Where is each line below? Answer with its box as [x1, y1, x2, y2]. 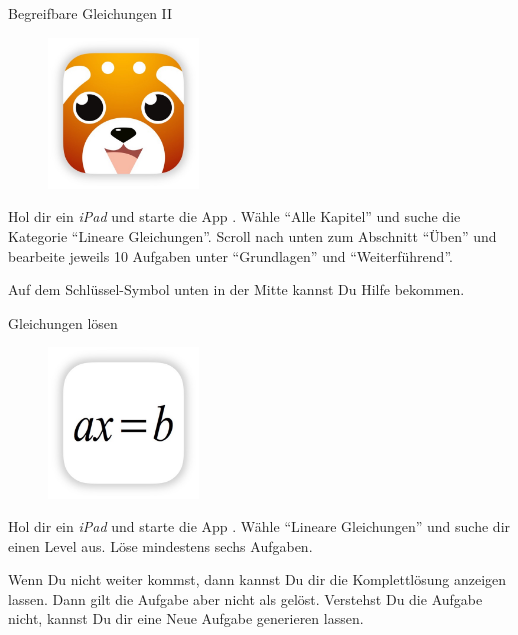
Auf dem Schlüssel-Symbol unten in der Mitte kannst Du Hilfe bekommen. [8, 279, 465, 300]
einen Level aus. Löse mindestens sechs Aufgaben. [8, 535, 313, 556]
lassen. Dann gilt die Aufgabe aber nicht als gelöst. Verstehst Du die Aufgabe [8, 588, 483, 609]
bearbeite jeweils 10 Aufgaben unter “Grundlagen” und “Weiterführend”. [8, 245, 453, 266]
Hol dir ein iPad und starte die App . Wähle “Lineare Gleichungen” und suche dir [8, 516, 511, 537]
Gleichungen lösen [8, 312, 118, 333]
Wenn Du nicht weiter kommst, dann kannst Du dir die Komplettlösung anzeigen [8, 569, 507, 590]
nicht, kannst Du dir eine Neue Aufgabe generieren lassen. [8, 608, 364, 629]
